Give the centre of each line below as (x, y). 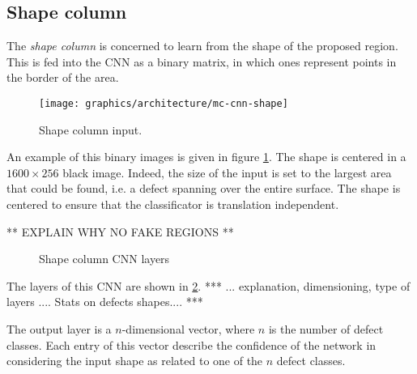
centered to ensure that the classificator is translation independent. (173, 204)
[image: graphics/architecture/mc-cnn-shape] (164, 103)
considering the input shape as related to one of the (135, 361)
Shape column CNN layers (104, 259)
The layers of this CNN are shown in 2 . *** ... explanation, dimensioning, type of (208, 285)
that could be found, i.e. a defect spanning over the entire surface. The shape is (204, 188)
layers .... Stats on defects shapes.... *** (105, 302)
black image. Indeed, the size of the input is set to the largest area (227, 172)
